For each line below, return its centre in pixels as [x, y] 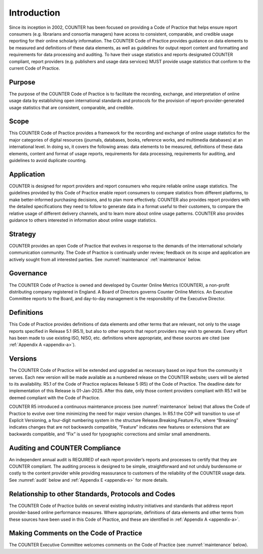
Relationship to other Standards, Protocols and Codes [92, 494]
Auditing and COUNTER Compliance [65, 448]
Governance [28, 273]
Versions [23, 359]
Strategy [22, 234]
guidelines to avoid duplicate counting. [48, 161]
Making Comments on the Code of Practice [75, 533]
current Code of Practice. [35, 68]
